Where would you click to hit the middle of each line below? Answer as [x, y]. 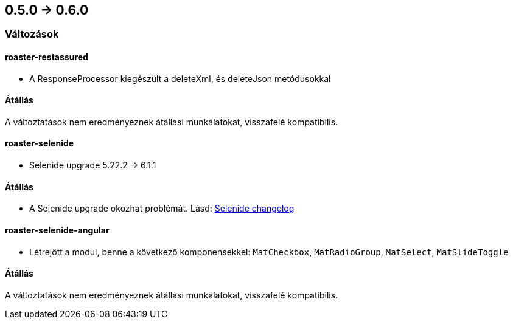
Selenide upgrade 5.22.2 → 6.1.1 [93, 165]
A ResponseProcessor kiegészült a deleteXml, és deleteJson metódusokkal [180, 78]
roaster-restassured [47, 57]
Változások [32, 34]
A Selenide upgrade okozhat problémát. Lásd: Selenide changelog [162, 209]
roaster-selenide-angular [57, 230]
